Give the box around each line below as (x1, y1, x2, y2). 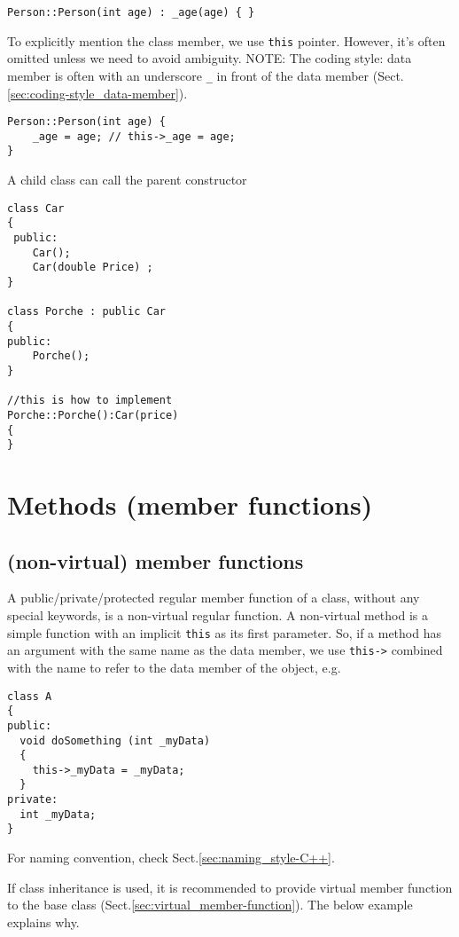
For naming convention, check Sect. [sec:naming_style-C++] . (7, 848, 335, 867)
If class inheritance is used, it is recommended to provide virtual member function (7, 878, 453, 896)
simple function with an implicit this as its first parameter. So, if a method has (7, 623, 441, 642)
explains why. (7, 912, 80, 931)
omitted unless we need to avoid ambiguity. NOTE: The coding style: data (7, 49, 412, 67)
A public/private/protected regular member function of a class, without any (7, 588, 420, 607)
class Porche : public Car (7, 305, 166, 319)
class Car (7, 201, 65, 215)
